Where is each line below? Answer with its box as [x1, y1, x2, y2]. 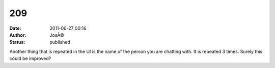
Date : [9, 25, 21, 31]
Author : [9, 32, 26, 38]
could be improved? [9, 55, 51, 61]
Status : [9, 39, 25, 45]
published [49, 39, 71, 45]
